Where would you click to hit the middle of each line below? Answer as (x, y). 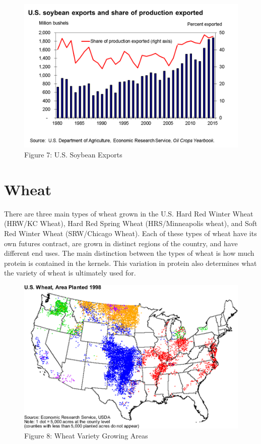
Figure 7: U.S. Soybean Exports (73, 155)
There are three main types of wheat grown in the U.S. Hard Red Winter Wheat (129, 213)
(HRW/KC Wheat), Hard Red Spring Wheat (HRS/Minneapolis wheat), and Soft (131, 223)
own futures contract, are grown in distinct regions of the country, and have (121, 243)
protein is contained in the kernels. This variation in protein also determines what (130, 263)
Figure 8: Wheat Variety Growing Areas (86, 436)
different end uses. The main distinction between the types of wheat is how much (129, 253)
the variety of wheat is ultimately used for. (70, 273)
